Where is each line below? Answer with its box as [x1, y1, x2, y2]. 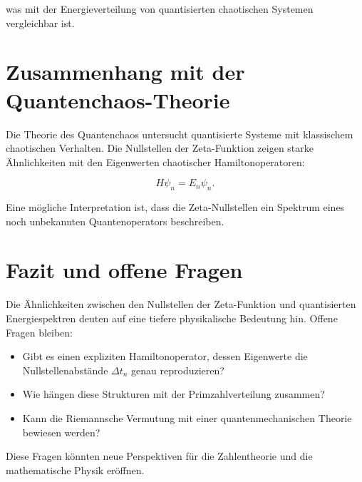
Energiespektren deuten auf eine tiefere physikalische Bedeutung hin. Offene [6, 310, 338, 325]
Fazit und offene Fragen [6, 255, 243, 284]
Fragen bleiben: [6, 324, 73, 339]
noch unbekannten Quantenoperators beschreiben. [6, 213, 224, 228]
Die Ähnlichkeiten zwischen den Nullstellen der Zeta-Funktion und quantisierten [6, 297, 356, 312]
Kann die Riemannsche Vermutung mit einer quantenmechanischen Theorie [22, 410, 352, 425]
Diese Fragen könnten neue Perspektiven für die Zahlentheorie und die [6, 448, 313, 463]
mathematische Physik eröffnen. [6, 462, 145, 477]
